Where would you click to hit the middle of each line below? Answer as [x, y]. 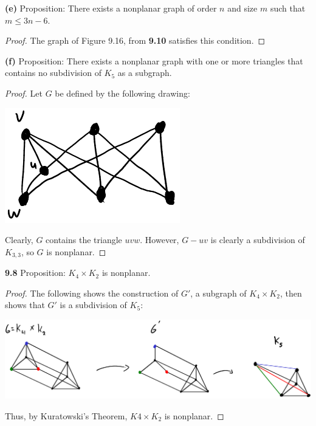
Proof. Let [24, 93]
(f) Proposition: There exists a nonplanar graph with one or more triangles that [154, 60]
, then [291, 293]
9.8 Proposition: [35, 273]
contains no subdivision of [53, 73]
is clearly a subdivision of [258, 240]
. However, [160, 240]
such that [288, 8]
